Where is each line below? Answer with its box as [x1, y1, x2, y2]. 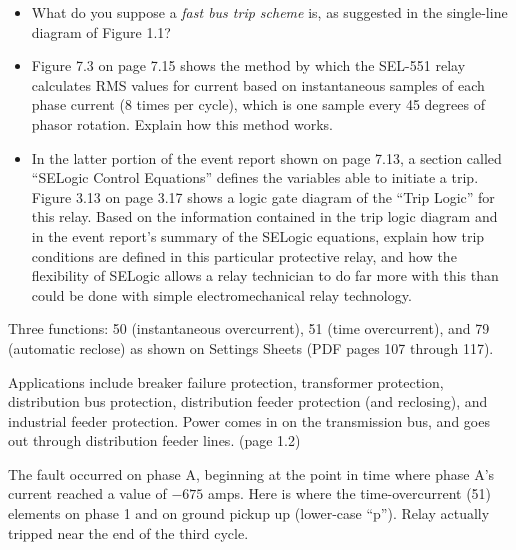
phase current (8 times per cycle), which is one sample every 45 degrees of [31, 94, 485, 115]
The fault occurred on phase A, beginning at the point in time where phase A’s [8, 463, 495, 484]
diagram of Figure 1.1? [31, 21, 171, 42]
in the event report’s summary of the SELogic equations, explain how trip [31, 225, 485, 246]
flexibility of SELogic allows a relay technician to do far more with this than [31, 265, 499, 286]
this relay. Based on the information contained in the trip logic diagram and [31, 206, 498, 227]
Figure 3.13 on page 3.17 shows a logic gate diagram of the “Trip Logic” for [31, 186, 495, 207]
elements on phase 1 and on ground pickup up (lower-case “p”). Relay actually [8, 503, 490, 524]
